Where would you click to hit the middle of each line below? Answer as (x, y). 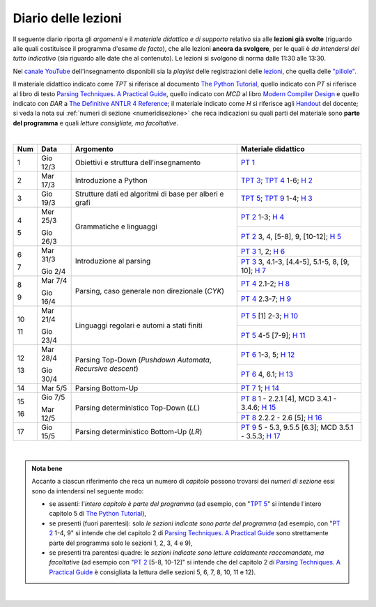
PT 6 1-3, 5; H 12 (268, 355)
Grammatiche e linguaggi (116, 226)
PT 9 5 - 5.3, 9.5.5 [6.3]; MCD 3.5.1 (297, 427)
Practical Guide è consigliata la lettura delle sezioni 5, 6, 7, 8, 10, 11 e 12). (152, 572)
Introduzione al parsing (113, 261)
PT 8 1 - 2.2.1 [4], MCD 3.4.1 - (289, 399)
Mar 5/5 (54, 388)
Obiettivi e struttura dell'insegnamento (138, 162)
